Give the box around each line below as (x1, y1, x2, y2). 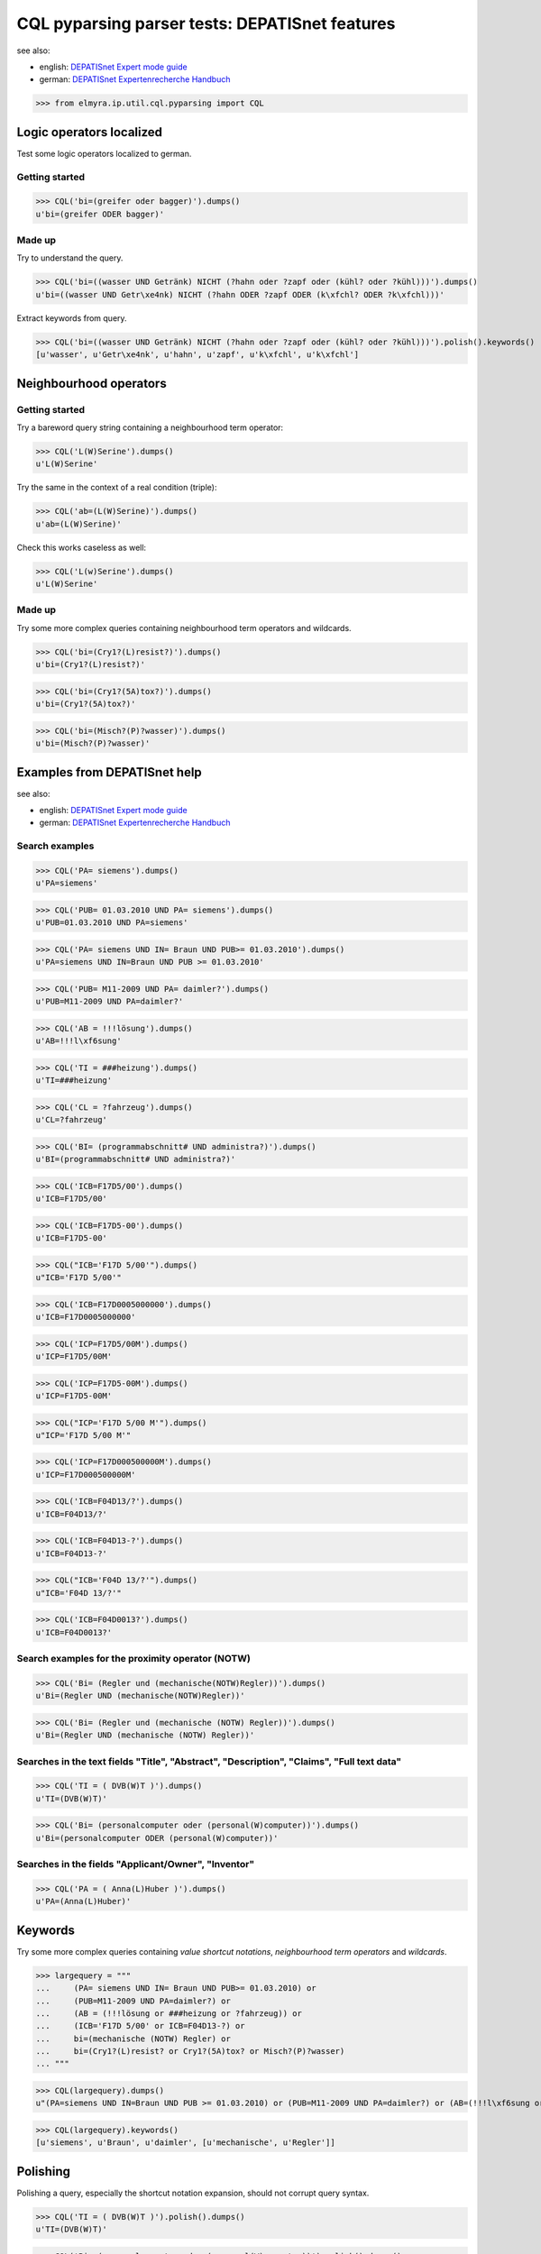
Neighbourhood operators (16, 375, 167, 391)
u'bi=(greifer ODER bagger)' (35, 208, 165, 219)
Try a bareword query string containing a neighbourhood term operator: (16, 422, 284, 433)
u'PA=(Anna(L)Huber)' (35, 1896, 132, 1907)
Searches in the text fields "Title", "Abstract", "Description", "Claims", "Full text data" (16, 1755, 402, 1767)
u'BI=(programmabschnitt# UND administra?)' (35, 1154, 236, 1165)
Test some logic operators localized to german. (16, 148, 192, 159)
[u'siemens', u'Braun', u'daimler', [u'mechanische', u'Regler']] (35, 2138, 335, 2148)
